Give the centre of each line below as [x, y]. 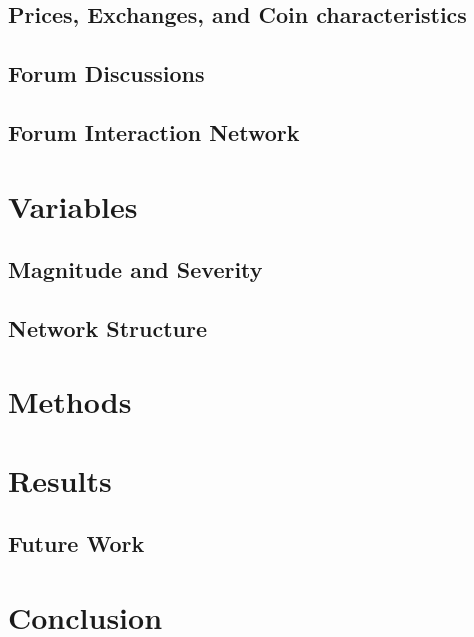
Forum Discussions [106, 73]
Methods [70, 401]
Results [60, 479]
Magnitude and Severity [135, 269]
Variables [73, 205]
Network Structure [108, 327]
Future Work [76, 543]
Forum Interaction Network [154, 131]
